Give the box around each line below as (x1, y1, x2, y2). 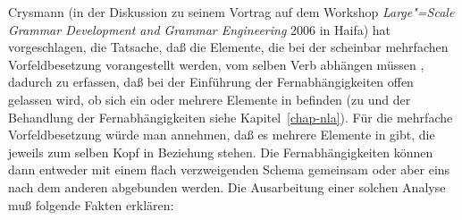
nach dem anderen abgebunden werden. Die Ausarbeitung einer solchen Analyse (8, 177, 446, 196)
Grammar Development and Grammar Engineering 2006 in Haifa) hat (8, 20, 391, 38)
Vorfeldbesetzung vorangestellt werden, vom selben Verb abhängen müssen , (8, 55, 424, 73)
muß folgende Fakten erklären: (8, 195, 174, 214)
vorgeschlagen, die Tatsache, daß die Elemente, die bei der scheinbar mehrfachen (8, 38, 449, 56)
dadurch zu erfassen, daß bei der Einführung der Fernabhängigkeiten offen (8, 72, 414, 91)
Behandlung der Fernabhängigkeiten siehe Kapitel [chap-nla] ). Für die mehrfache (8, 107, 453, 126)
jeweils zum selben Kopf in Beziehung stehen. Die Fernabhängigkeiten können (8, 142, 433, 161)
